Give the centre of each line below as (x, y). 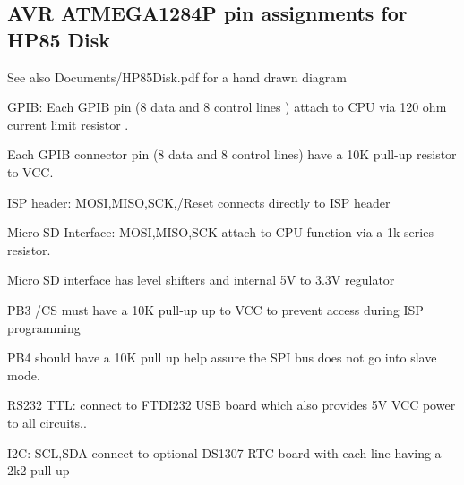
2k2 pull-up (39, 470)
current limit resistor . (68, 124)
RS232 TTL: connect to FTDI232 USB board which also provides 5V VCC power (232, 405)
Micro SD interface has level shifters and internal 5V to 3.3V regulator (201, 280)
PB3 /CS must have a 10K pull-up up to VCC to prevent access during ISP (215, 309)
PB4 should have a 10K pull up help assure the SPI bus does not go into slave (222, 357)
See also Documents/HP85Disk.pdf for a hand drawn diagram (177, 77)
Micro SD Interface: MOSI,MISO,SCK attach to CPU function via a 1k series (220, 232)
